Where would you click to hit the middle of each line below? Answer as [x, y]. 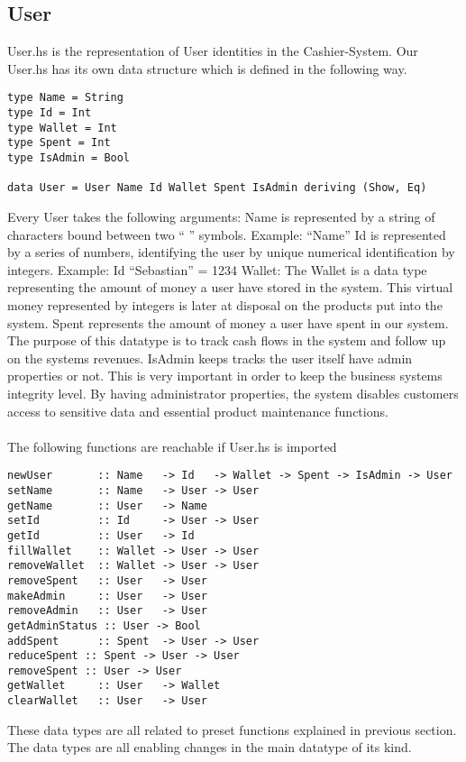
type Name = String [65, 98]
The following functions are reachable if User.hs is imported [172, 446]
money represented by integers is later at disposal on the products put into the [225, 304]
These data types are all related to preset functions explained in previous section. [232, 729]
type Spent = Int [59, 143]
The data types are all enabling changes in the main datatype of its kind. [210, 747]
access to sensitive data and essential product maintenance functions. [198, 411]
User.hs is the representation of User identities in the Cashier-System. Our [213, 51]
